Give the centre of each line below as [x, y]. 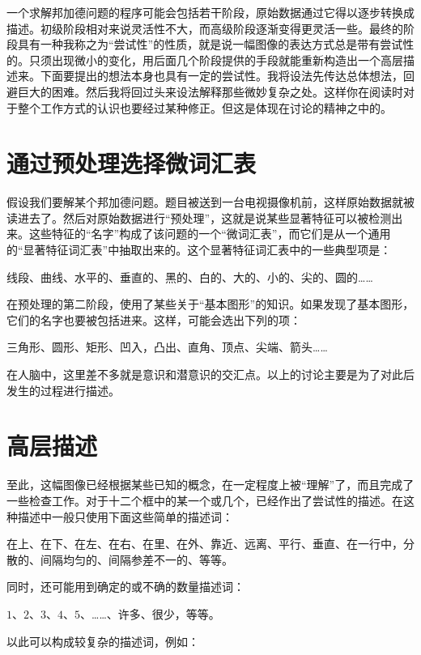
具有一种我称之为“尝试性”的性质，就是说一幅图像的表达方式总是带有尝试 [210, 44]
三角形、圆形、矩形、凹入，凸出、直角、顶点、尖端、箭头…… [167, 347]
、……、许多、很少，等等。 [150, 613]
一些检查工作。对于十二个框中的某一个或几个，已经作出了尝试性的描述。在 [205, 500]
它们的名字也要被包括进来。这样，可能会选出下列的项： [154, 319]
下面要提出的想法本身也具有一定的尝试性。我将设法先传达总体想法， [221, 76]
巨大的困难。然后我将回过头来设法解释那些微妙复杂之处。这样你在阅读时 [210, 91]
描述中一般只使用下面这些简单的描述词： [125, 516]
